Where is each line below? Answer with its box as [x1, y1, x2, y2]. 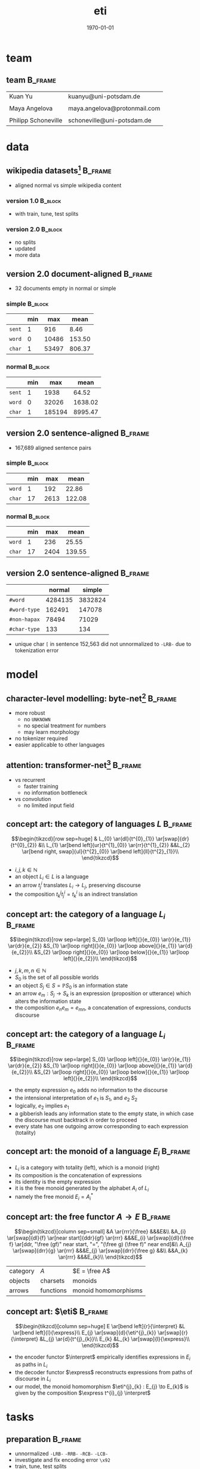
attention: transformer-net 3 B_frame [6, 758, 142, 770]
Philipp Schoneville [9, 116, 63, 124]
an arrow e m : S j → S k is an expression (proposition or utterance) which [14, 990, 191, 998]
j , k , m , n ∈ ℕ [14, 967, 47, 974]
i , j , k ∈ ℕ [14, 866, 38, 873]
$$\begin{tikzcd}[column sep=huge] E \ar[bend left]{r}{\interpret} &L [15, 1322, 186, 1329]
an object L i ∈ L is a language [14, 873, 89, 881]
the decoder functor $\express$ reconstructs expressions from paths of [14, 1369, 193, 1376]
